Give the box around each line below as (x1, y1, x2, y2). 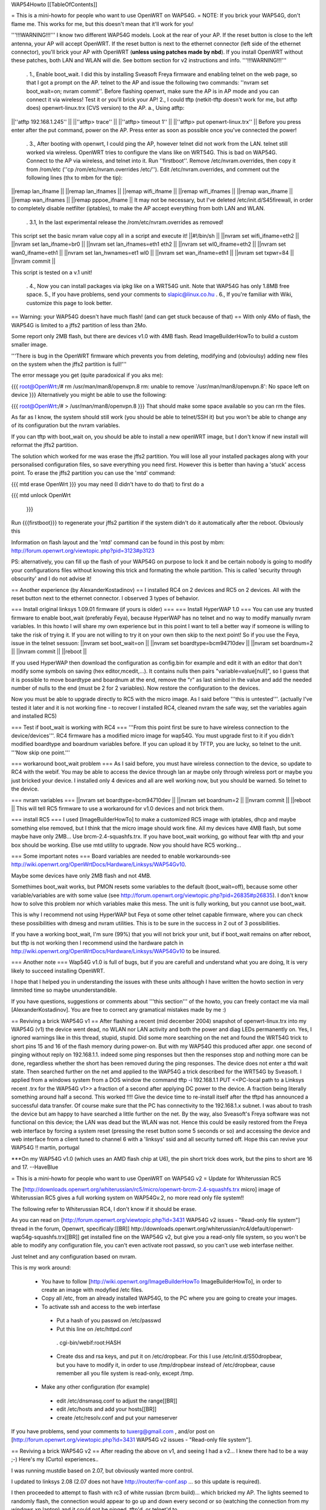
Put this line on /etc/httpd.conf (56, 1325, 133, 1332)
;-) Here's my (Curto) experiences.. (11, 1456, 99, 1463)
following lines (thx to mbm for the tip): (26, 174, 123, 181)
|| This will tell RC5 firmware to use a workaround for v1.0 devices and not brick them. (11, 805, 225, 812)
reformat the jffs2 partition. (11, 442, 78, 449)
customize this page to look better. (26, 299, 113, 306)
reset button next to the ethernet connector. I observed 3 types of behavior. (11, 595, 199, 602)
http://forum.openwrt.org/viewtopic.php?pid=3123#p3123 (11, 547, 155, 554)
